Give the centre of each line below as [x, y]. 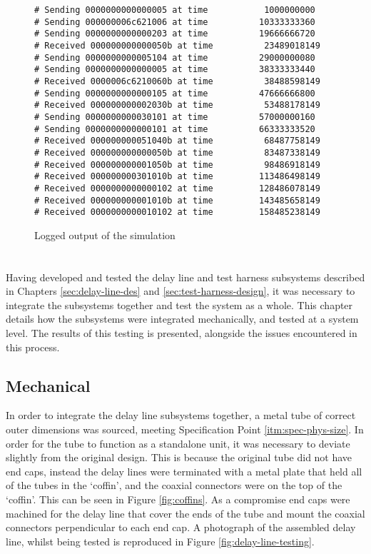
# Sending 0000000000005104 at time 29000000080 [175, 57]
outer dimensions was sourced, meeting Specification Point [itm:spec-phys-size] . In [185, 429]
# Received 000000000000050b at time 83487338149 [177, 152]
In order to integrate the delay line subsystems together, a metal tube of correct [181, 415]
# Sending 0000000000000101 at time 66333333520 [175, 129]
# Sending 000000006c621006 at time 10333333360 [175, 22]
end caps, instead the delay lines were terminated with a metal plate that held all [184, 471]
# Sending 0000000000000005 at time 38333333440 [175, 70]
